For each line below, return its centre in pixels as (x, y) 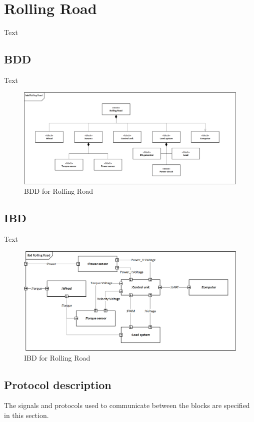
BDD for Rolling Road (58, 191)
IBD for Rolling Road (57, 357)
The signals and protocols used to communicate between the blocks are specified (127, 405)
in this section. (26, 415)
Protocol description (58, 384)
